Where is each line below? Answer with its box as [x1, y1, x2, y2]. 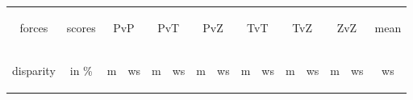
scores [66, 19, 96, 35]
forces [19, 19, 48, 35]
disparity [12, 61, 56, 78]
